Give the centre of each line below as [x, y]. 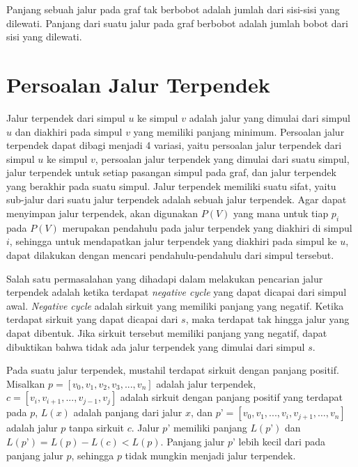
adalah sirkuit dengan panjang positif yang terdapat [232, 397]
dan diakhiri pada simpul [69, 131]
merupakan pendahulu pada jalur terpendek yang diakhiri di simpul [207, 227]
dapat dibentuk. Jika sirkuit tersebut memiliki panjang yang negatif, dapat [167, 333]
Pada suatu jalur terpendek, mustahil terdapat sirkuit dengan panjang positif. [173, 370]
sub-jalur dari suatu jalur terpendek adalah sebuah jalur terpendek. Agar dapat [177, 199]
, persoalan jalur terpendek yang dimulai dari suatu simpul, [222, 158]
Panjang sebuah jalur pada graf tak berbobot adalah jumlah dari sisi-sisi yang [173, 9]
